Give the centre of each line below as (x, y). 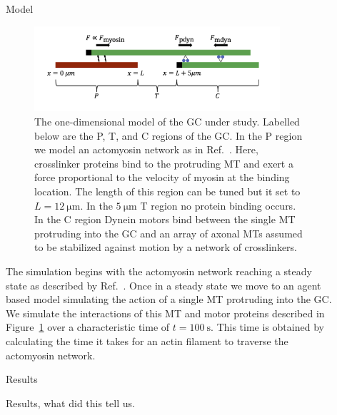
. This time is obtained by (267, 327)
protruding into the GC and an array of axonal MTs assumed (168, 233)
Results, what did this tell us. (70, 403)
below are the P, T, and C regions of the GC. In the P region (168, 135)
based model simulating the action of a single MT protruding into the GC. (169, 299)
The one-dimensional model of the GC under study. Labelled (167, 122)
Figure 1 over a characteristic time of (88, 327)
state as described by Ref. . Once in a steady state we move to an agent (164, 285)
